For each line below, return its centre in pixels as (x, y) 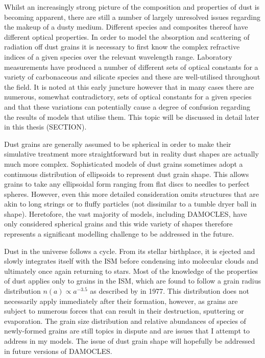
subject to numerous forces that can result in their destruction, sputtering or (124, 311)
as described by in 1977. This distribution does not (170, 291)
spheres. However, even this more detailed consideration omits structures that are (131, 194)
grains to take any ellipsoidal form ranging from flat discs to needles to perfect (127, 184)
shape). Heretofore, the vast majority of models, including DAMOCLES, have (126, 213)
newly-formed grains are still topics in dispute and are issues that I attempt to (127, 331)
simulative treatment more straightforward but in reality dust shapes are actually (131, 154)
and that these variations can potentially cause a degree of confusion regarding (127, 106)
